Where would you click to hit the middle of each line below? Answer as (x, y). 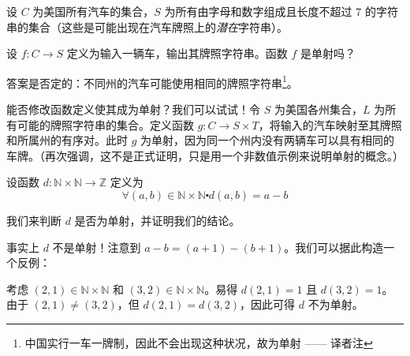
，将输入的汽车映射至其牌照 (330, 124)
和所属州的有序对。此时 (67, 140)
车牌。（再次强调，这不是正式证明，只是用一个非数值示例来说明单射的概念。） (205, 155)
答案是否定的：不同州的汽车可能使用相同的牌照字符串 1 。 (152, 81)
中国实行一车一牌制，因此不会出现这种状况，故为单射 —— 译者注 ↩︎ (199, 342)
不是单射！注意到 (97, 247)
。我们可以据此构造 (334, 247)
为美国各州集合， (318, 109)
